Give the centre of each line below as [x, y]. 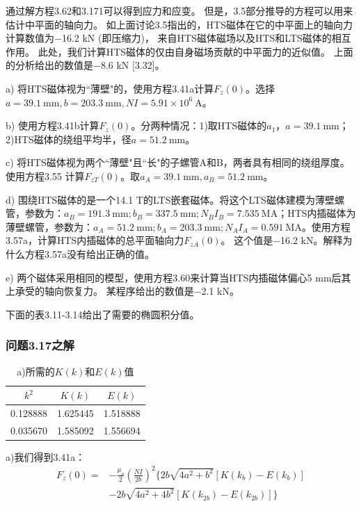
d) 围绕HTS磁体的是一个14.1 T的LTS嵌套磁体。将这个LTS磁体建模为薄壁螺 [175, 199]
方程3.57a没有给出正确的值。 [89, 253]
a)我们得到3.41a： [46, 456]
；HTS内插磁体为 [317, 213]
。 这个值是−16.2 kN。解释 [282, 240]
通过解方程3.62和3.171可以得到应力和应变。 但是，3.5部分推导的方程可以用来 [179, 10]
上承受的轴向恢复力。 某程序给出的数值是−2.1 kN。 [122, 291]
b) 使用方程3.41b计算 [53, 125]
